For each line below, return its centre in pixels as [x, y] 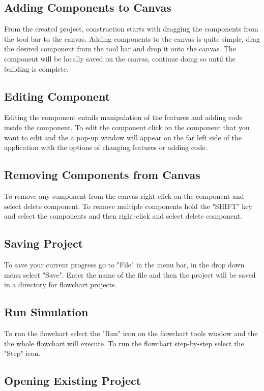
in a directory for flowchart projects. [61, 284]
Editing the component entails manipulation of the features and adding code [123, 117]
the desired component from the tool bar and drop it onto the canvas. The [120, 49]
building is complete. [36, 68]
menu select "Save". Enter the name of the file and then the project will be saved [130, 274]
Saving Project [44, 243]
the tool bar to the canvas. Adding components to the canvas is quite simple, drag [132, 38]
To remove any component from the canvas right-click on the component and [124, 195]
